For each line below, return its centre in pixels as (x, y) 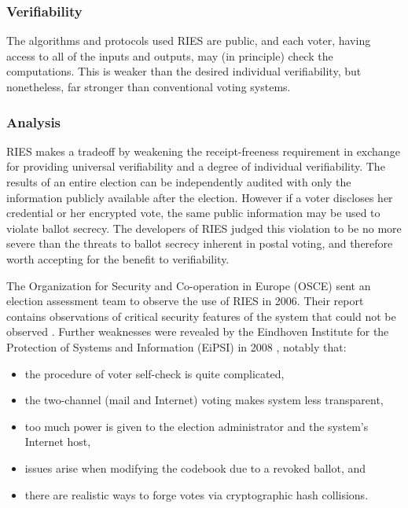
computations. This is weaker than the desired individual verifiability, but (184, 71)
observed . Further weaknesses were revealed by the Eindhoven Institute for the (198, 331)
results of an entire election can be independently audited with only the (179, 182)
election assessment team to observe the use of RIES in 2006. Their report (185, 301)
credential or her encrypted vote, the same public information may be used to (193, 213)
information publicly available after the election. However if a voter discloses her (200, 197)
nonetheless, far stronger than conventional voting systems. (149, 87)
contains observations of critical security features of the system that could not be (201, 316)
